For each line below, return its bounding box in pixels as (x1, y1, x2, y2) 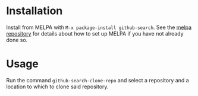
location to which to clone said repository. (6, 83, 109, 90)
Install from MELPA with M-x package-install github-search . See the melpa (6, 24, 192, 31)
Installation (6, 4, 63, 18)
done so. (6, 36, 28, 43)
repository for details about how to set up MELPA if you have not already (6, 30, 184, 37)
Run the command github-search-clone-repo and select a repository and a (6, 76, 189, 84)
